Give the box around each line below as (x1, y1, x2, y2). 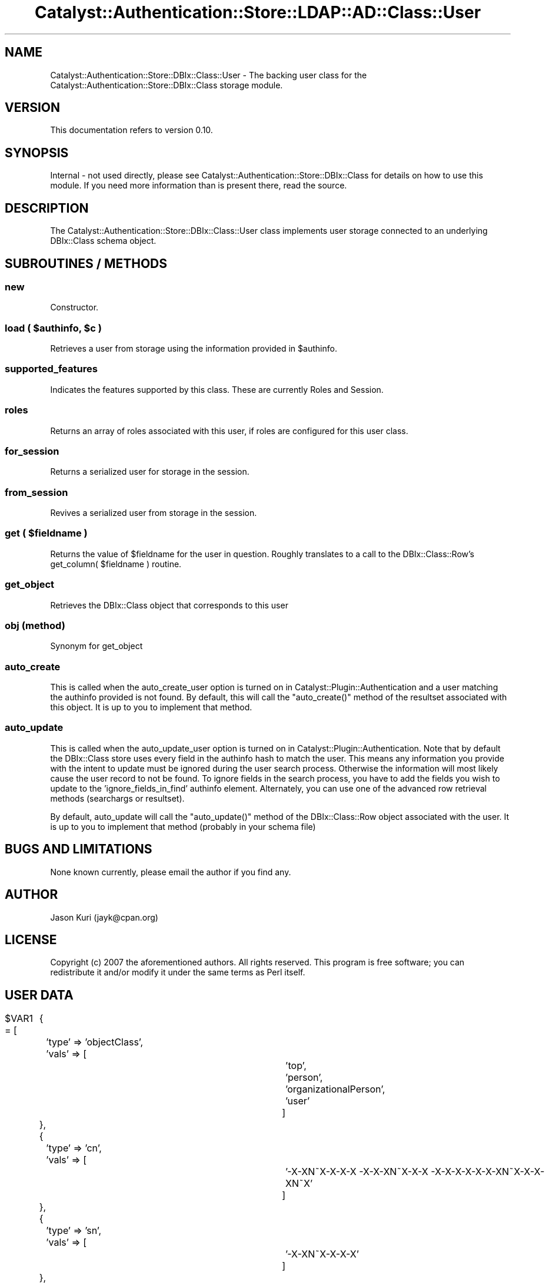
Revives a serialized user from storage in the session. (50, 508, 257, 518)
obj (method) (5, 619, 65, 631)
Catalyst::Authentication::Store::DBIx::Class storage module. (50, 80, 283, 90)
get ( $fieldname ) (5, 527, 88, 540)
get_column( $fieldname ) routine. (50, 558, 182, 569)
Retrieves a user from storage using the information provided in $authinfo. (50, 343, 337, 354)
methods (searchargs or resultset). (50, 793, 185, 803)
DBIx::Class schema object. (50, 236, 157, 246)
